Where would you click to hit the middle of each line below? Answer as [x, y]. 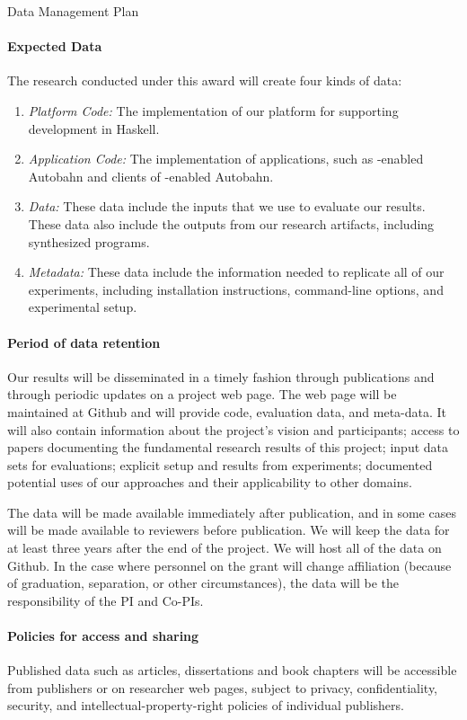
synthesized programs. [89, 241]
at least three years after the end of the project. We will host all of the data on [225, 548]
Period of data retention [84, 342]
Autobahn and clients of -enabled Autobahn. [151, 176]
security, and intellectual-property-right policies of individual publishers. [206, 705]
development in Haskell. [94, 128]
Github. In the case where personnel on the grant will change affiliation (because [229, 565]
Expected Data [55, 46]
